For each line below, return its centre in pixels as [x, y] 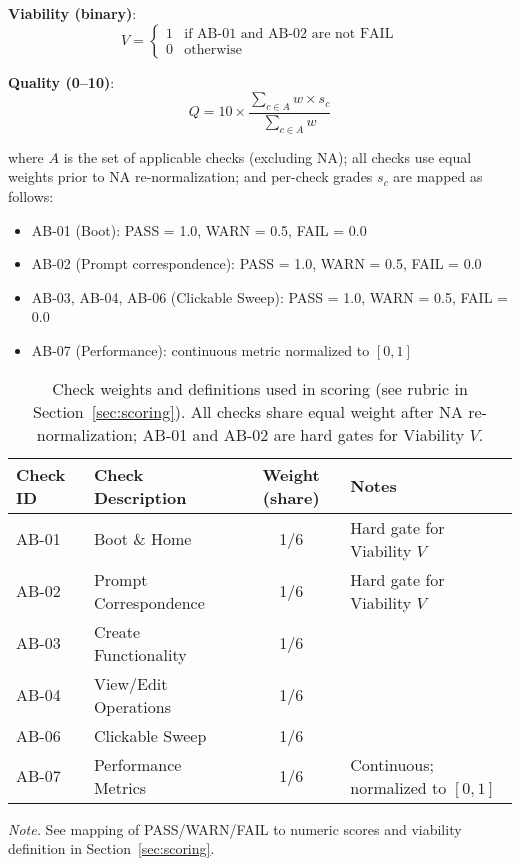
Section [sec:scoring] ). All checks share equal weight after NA [248, 411]
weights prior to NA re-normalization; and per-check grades [190, 176]
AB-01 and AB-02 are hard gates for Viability [303, 434]
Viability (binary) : [72, 13]
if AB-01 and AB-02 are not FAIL [289, 34]
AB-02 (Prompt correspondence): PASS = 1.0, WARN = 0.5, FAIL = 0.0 [256, 263]
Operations [132, 706]
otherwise [213, 50]
